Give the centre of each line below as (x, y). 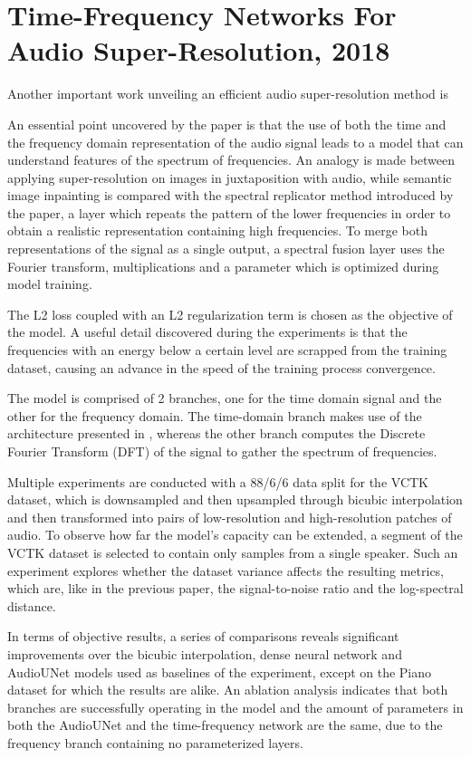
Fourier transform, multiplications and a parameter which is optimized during (223, 266)
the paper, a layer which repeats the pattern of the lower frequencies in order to (229, 212)
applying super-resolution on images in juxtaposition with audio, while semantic (230, 177)
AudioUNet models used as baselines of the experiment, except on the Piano (220, 672)
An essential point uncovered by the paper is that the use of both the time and (227, 124)
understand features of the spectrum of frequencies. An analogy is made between (231, 160)
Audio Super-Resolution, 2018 (199, 50)
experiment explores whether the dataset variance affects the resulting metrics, (226, 570)
